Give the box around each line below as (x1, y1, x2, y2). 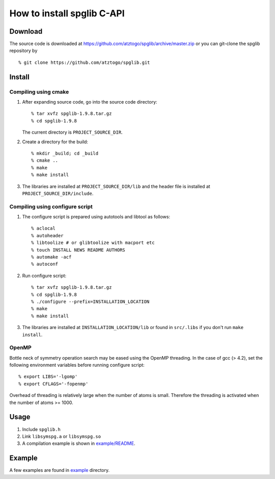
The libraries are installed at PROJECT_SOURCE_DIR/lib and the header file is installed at (22, 183, 211, 189)
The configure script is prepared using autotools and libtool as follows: (22, 214, 171, 220)
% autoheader (31, 233, 64, 238)
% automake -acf (31, 254, 72, 260)
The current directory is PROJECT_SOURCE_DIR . (22, 129, 123, 135)
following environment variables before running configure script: (9, 362, 145, 368)
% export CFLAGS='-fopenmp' (18, 381, 89, 387)
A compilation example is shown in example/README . (22, 440, 135, 446)
